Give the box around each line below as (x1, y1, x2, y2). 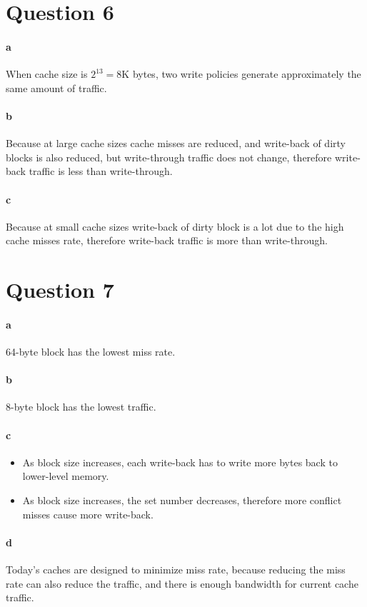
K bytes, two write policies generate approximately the (121, 66, 361, 81)
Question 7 (6, 275, 114, 304)
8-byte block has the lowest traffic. (6, 399, 156, 414)
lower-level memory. (22, 468, 109, 483)
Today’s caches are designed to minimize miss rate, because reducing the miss (6, 562, 346, 577)
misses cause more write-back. (22, 506, 154, 521)
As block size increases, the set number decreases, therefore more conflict (22, 493, 342, 508)
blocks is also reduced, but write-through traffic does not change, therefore (6, 149, 332, 164)
